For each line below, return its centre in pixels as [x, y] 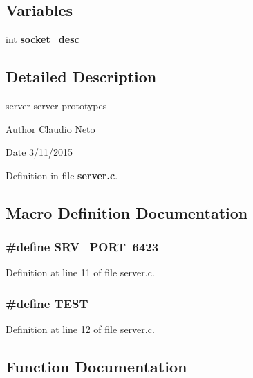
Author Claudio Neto [50, 128]
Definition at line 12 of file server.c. [80, 329]
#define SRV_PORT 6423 [82, 247]
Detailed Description [81, 76]
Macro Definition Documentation [127, 212]
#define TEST [47, 303]
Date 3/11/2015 [39, 152]
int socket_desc [43, 39]
